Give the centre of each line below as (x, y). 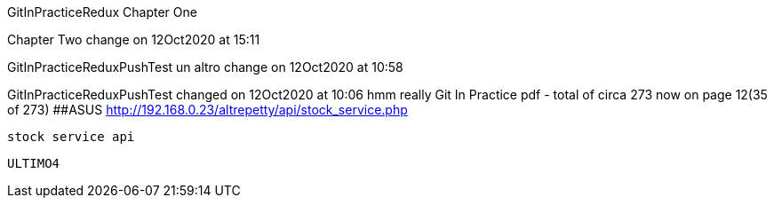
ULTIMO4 (34, 163)
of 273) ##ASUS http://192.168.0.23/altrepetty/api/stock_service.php (207, 110)
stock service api (71, 137)
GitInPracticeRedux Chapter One (102, 12)
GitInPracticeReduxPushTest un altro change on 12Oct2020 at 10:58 (205, 67)
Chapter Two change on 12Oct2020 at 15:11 (134, 39)
